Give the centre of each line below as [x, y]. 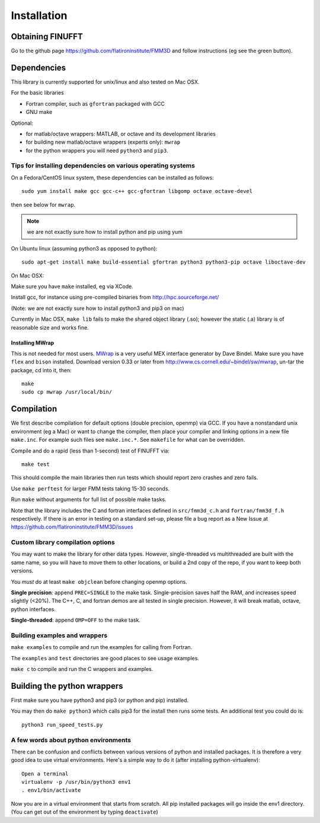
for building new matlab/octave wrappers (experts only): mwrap [103, 142]
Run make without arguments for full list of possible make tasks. [89, 499]
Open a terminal [45, 774]
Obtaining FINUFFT [47, 37]
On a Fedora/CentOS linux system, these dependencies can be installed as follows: [113, 178]
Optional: [22, 123]
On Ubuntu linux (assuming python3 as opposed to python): [84, 248]
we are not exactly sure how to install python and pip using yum [105, 232]
